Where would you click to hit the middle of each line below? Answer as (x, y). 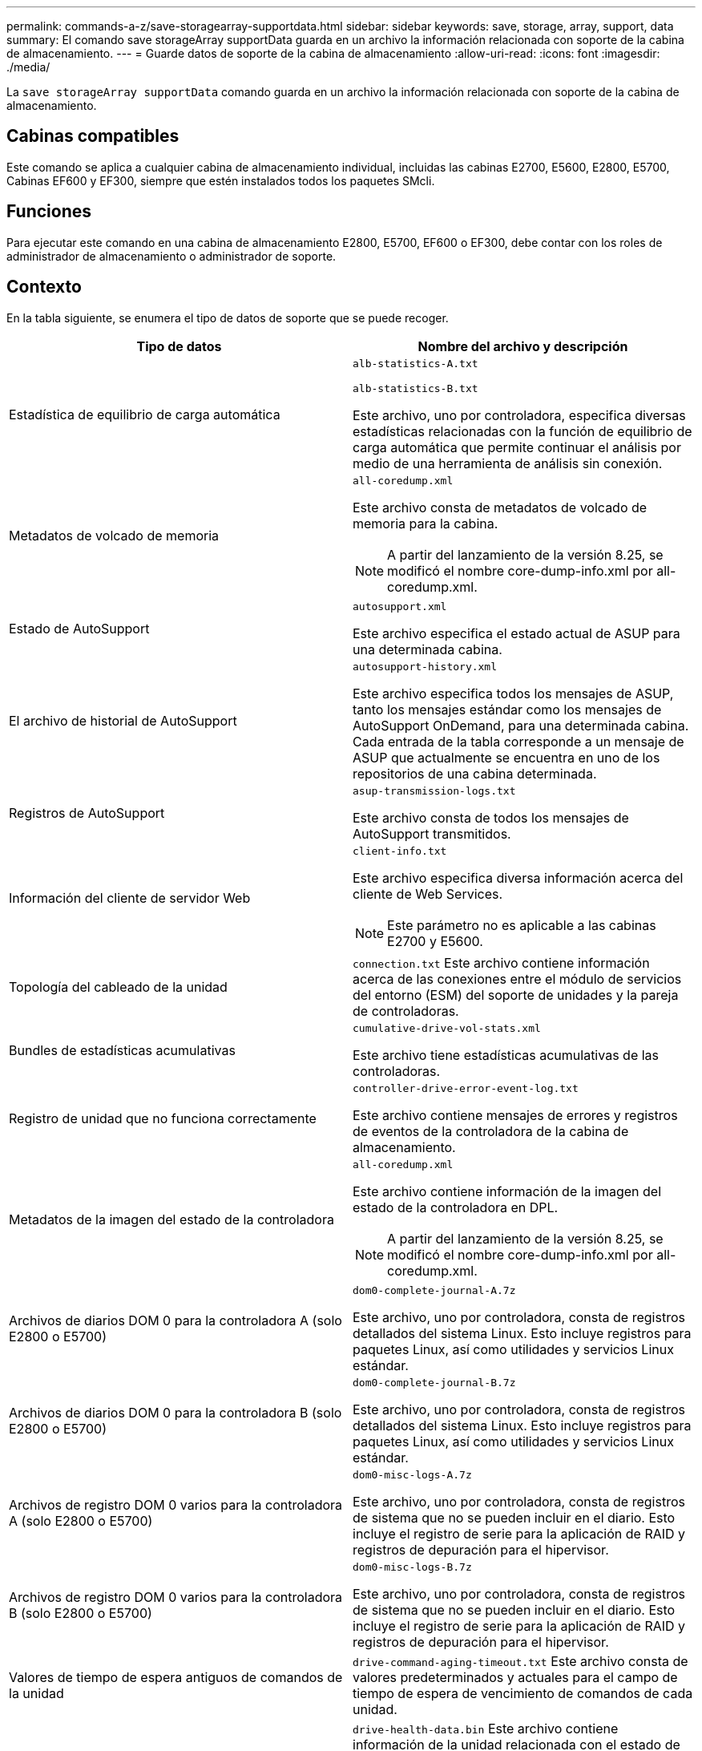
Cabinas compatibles (93, 136)
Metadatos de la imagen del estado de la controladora (171, 1220)
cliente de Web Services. (428, 894)
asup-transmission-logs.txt (434, 791)
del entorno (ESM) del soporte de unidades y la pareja (516, 995)
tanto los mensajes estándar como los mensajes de (507, 709)
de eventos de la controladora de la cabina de (491, 1131)
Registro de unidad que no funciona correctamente (163, 1119)
